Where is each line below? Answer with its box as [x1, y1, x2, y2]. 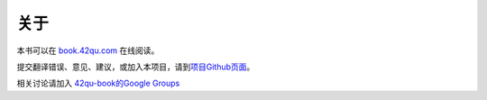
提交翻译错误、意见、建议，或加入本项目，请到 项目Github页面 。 [16, 61, 255, 72]
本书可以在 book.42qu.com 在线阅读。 [16, 45, 160, 56]
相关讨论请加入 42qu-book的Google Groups [16, 77, 180, 89]
